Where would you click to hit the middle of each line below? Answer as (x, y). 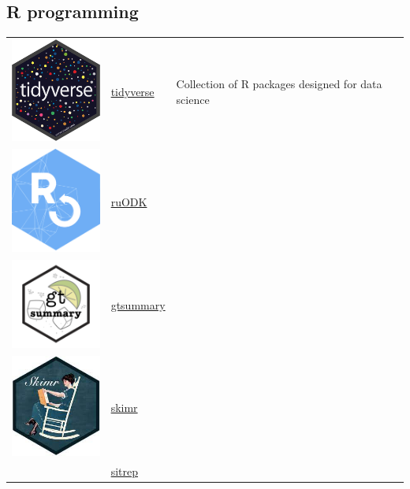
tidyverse (132, 91)
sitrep (124, 470)
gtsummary (138, 305)
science (193, 99)
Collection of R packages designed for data (279, 84)
